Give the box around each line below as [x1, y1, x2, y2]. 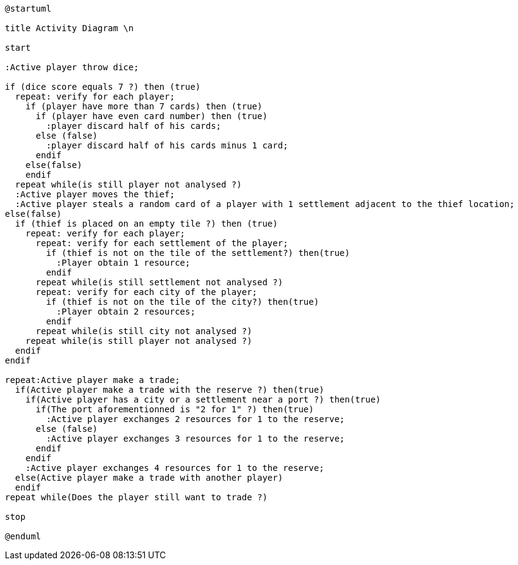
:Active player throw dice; [5, 62, 139, 72]
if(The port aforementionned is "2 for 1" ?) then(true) [35, 404, 314, 414]
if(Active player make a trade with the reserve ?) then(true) [15, 385, 324, 395]
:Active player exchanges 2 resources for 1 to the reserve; [46, 414, 345, 424]
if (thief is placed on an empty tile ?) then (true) [15, 219, 278, 228]
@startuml [5, 4, 51, 13]
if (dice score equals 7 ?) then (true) [5, 82, 201, 92]
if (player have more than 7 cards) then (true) [25, 101, 263, 111]
